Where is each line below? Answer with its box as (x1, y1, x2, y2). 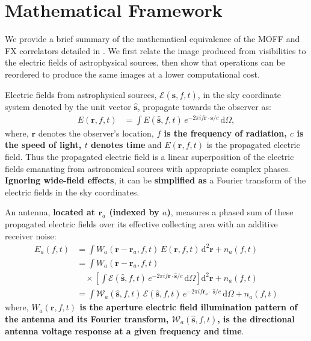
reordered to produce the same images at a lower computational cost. (5, 67, 260, 80)
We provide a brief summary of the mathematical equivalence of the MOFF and (5, 32, 300, 45)
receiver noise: (5, 229, 57, 242)
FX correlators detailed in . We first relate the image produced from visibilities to (5, 44, 306, 57)
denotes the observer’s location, (38, 126, 154, 139)
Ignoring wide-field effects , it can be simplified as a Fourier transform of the (5, 174, 306, 186)
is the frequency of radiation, (164, 126, 287, 139)
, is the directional (217, 312, 295, 325)
